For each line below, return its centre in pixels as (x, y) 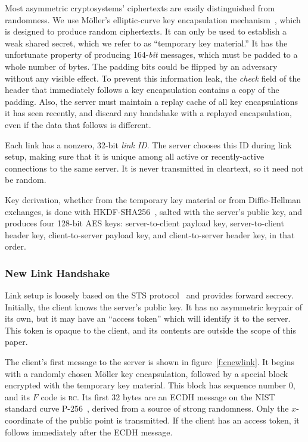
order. (15, 246)
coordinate (24, 420)
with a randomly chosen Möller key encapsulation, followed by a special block (147, 373)
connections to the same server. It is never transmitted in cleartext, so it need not (154, 168)
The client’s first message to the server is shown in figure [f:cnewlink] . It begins (150, 362)
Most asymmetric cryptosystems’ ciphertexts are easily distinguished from (140, 8)
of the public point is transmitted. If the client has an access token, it (172, 420)
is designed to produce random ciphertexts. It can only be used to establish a (146, 31)
